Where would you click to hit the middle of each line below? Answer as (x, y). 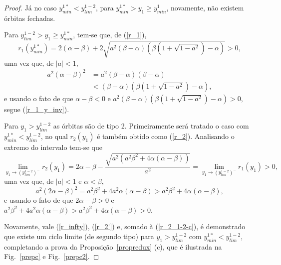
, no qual (54, 136)
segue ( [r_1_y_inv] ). (37, 109)
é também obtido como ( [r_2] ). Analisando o (166, 136)
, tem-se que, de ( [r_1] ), (110, 35)
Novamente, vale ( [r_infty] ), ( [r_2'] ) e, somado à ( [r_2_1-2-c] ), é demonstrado (125, 226)
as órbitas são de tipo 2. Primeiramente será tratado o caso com (151, 126)
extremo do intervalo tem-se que (53, 147)
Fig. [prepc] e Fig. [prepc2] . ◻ (52, 256)
